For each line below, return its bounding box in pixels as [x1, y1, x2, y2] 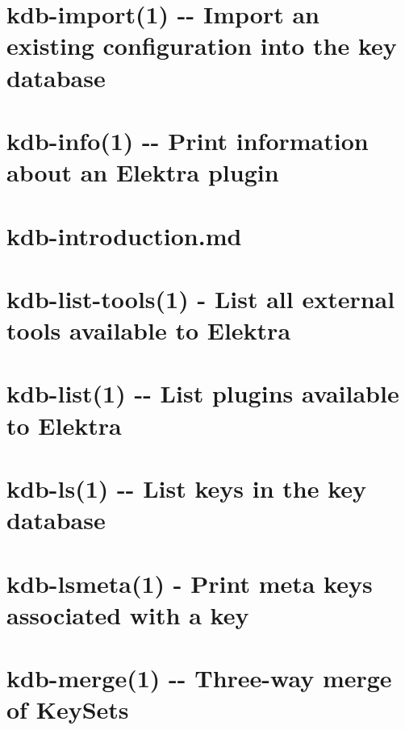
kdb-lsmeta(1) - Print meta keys [6, 566, 373, 599]
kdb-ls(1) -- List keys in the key [6, 472, 367, 504]
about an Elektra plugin [6, 156, 279, 189]
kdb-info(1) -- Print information [6, 123, 369, 156]
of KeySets [6, 693, 129, 726]
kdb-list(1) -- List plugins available [6, 377, 399, 410]
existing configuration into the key [6, 29, 397, 62]
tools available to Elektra [6, 314, 291, 347]
